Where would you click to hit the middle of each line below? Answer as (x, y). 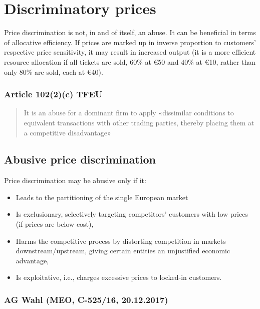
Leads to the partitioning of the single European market (102, 197)
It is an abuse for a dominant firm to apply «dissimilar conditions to (129, 113)
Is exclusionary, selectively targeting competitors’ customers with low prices (132, 214)
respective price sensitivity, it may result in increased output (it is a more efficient (130, 52)
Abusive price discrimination (80, 159)
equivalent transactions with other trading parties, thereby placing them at (139, 122)
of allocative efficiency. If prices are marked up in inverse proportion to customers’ (130, 42)
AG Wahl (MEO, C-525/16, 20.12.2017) (86, 299)
